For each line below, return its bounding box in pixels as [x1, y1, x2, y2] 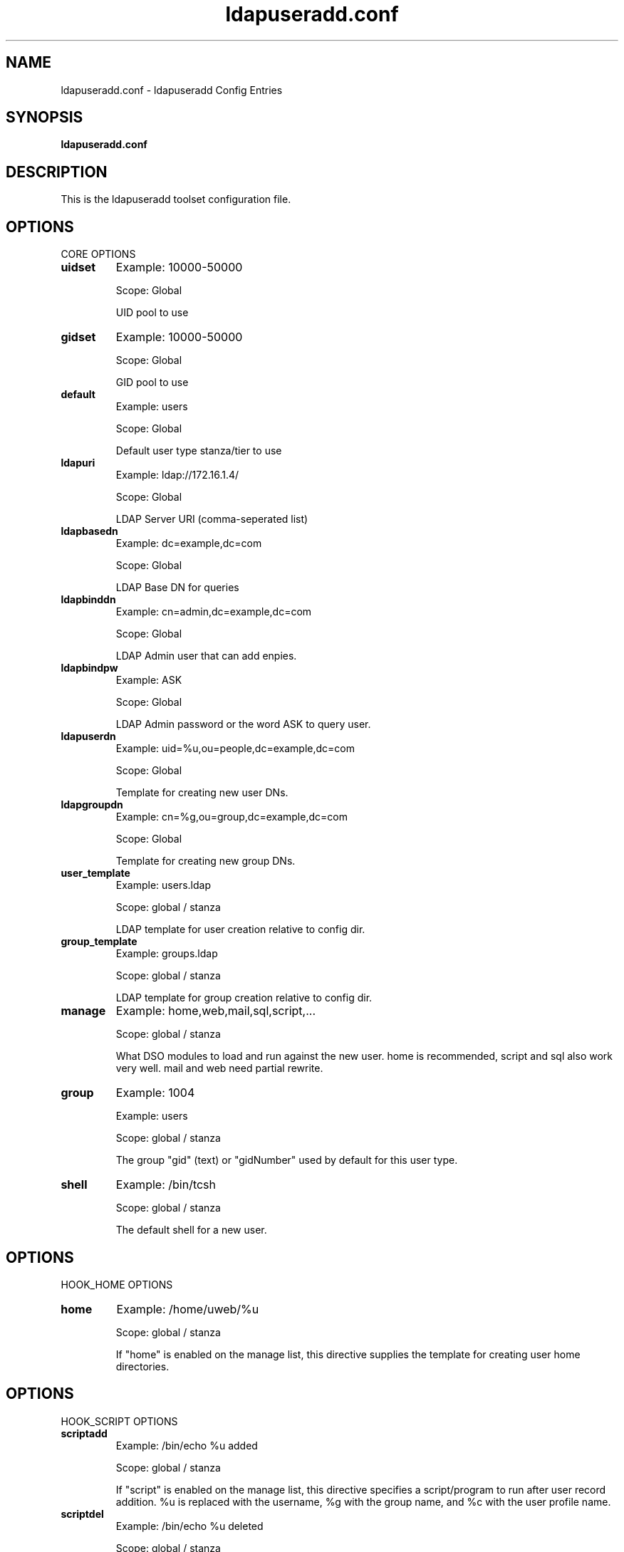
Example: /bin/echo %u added [115, 1439, 258, 1452]
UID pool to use [115, 306, 189, 319]
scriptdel [61, 1507, 104, 1520]
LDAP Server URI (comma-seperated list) [115, 513, 308, 526]
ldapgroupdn [61, 798, 123, 811]
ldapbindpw [61, 662, 118, 675]
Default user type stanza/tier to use [115, 444, 282, 457]
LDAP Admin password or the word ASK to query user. [115, 718, 371, 731]
